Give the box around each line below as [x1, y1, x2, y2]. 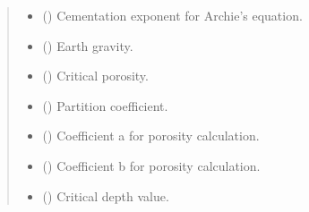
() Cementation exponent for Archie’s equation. [42, 6, 303, 24]
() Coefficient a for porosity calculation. [42, 126, 260, 145]
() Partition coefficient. [42, 96, 168, 114]
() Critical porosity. [42, 66, 149, 85]
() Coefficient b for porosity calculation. [42, 156, 261, 174]
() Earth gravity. [42, 36, 133, 55]
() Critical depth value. [42, 186, 169, 205]
